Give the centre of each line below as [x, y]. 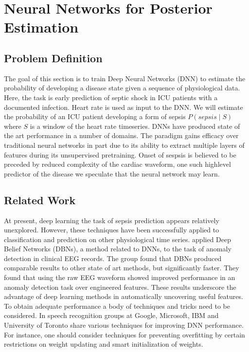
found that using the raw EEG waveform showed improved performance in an [120, 277]
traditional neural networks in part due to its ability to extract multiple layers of [124, 145]
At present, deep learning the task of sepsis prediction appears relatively [112, 220]
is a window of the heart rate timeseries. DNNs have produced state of [135, 126]
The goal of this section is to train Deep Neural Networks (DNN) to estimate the [125, 78]
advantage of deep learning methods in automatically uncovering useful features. [124, 296]
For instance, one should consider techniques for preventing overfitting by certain [124, 334]
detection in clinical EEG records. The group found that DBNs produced [113, 258]
